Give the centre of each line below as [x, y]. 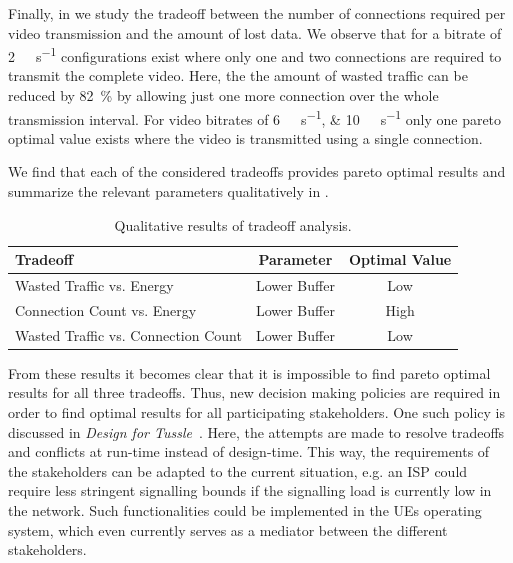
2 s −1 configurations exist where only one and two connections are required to [255, 54]
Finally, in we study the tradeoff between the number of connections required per [257, 13]
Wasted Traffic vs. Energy [94, 285]
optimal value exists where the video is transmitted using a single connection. [245, 137]
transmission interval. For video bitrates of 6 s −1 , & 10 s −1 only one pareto [255, 117]
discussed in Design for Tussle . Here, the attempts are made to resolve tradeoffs [256, 431]
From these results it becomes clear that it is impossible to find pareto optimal [249, 372]
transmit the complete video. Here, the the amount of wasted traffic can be [238, 75]
